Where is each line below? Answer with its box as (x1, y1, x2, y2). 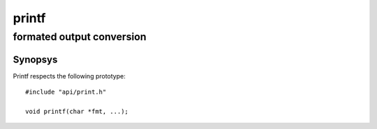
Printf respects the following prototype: (13, 71, 126, 80)
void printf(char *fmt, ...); (25, 108, 129, 115)
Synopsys (13, 53, 58, 65)
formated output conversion (13, 31, 147, 43)
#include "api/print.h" (25, 88, 107, 96)
